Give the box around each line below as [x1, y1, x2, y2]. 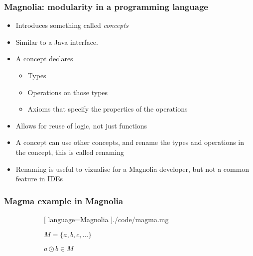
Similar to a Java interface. [15, 36, 98, 47]
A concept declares [15, 53, 73, 64]
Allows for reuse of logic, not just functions [15, 120, 147, 130]
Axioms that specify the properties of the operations [27, 104, 188, 114]
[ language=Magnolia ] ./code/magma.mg [44, 214, 169, 224]
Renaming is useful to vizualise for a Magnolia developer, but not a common [15, 163, 250, 174]
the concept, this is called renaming [15, 146, 124, 157]
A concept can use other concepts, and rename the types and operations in [15, 137, 244, 147]
